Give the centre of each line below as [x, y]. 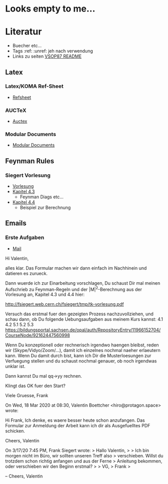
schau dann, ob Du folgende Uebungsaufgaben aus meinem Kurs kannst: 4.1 [84, 319]
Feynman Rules [30, 161]
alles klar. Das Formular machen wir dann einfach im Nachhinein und [76, 268]
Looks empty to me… [50, 9]
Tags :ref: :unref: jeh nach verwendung [53, 51]
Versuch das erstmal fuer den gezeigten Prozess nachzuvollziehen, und [79, 314]
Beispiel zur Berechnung [45, 208]
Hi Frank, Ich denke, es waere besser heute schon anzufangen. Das [75, 420]
